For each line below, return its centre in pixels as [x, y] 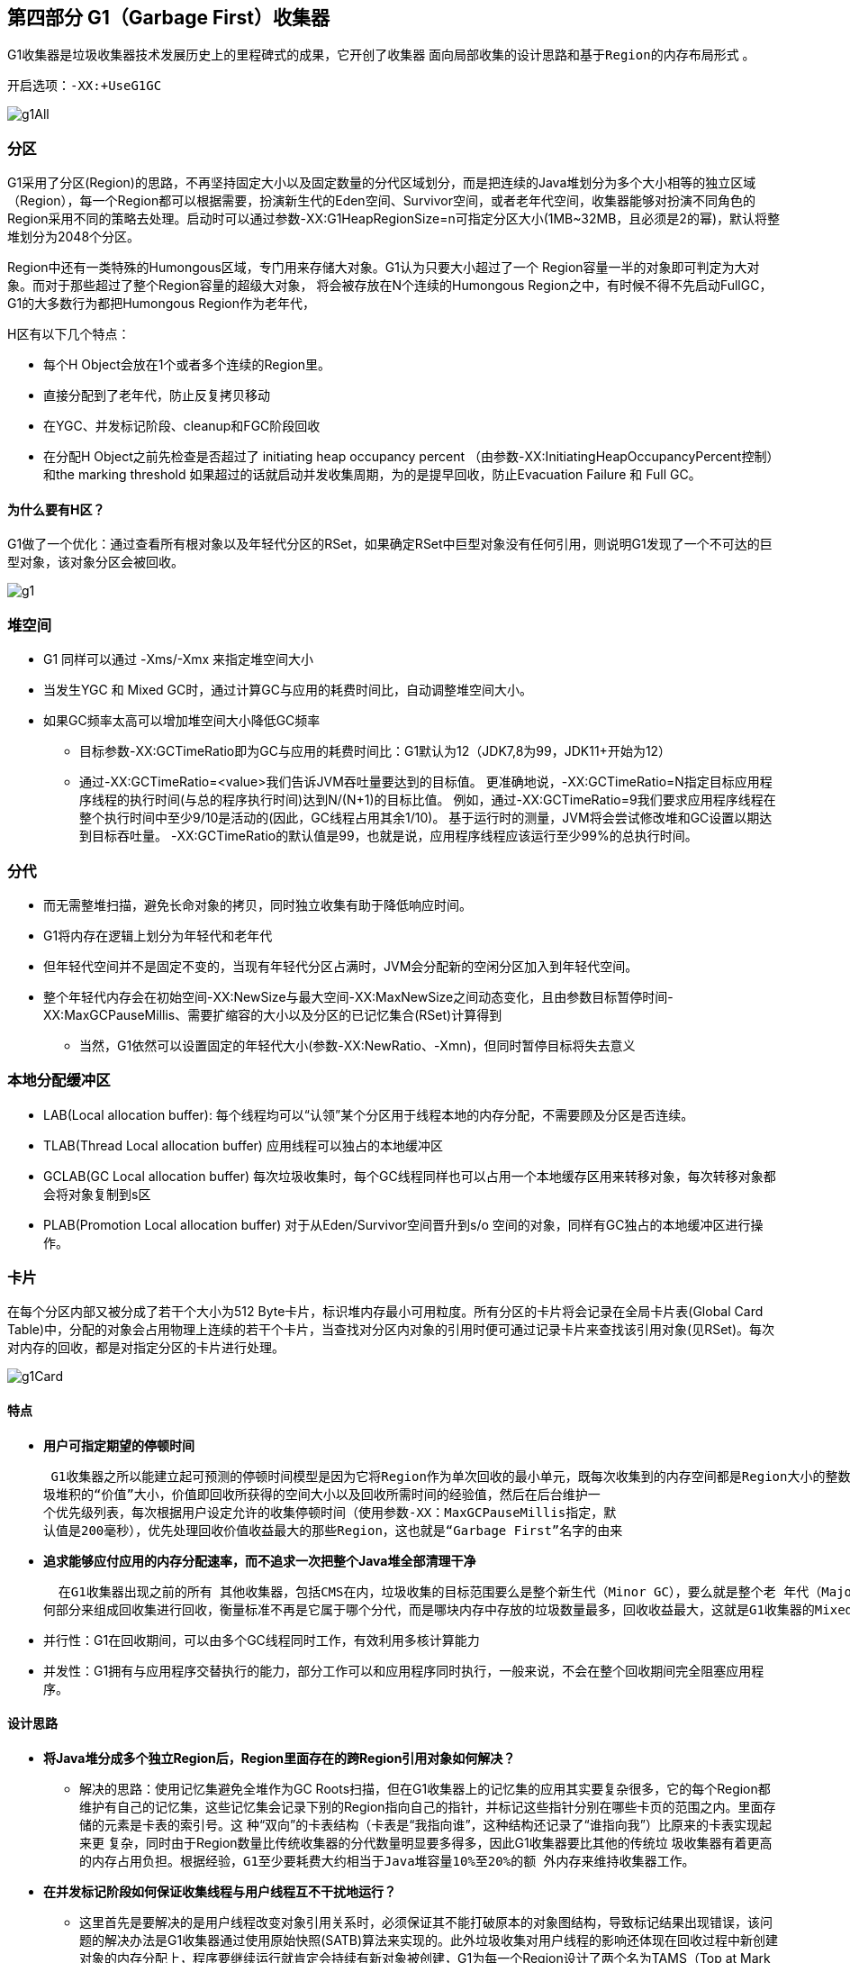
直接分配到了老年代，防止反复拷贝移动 [157, 395]
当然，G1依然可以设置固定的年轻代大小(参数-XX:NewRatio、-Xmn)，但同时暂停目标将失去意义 [357, 1045]
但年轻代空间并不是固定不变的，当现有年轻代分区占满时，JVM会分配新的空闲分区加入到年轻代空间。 [341, 966]
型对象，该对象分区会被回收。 [95, 562]
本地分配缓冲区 [59, 1081]
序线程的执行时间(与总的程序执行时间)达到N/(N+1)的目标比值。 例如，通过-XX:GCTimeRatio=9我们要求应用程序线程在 [428, 800]
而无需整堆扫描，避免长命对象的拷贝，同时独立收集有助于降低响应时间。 [258, 904]
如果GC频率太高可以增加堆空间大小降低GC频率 [182, 721]
